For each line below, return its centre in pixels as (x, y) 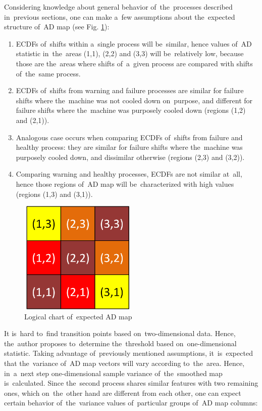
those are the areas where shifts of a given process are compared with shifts (134, 63)
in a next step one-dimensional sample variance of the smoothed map (113, 373)
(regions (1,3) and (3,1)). (54, 194)
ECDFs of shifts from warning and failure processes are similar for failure (130, 90)
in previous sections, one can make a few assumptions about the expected (120, 16)
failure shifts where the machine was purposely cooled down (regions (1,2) (131, 110)
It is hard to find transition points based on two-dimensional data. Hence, (120, 333)
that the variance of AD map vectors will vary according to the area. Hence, (124, 363)
